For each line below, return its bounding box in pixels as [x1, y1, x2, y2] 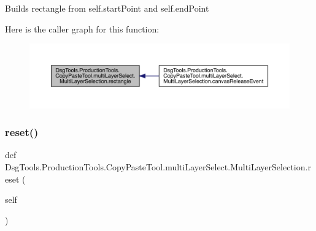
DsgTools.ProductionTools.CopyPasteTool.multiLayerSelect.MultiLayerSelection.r [5, 160, 311, 173]
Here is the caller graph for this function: [5, 22, 160, 35]
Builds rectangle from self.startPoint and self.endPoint [5, 2, 209, 14]
